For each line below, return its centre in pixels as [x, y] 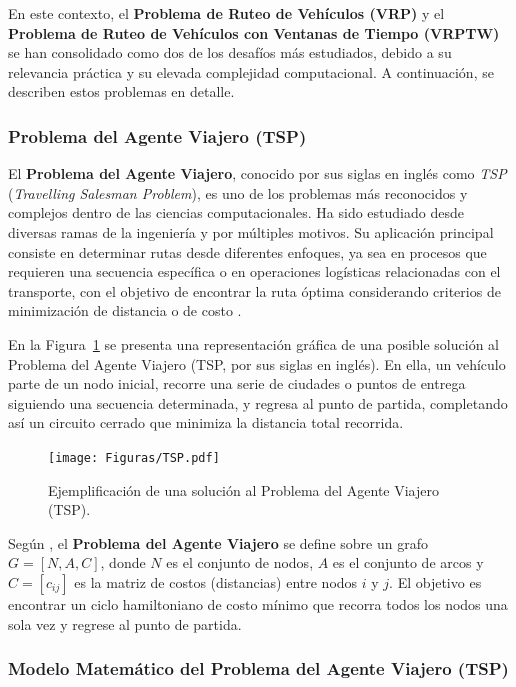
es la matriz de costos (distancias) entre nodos [216, 581]
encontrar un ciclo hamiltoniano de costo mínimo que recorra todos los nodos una [258, 603]
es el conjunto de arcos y [408, 562]
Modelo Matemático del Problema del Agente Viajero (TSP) [258, 668]
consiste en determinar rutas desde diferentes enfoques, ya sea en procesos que [247, 251]
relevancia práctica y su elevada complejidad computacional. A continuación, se [251, 71]
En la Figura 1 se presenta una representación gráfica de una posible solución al [253, 343]
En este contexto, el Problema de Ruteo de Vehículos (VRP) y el [226, 13]
